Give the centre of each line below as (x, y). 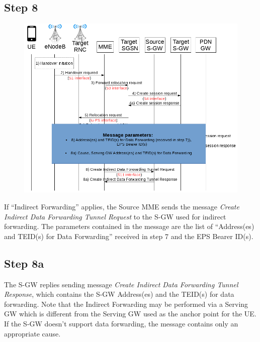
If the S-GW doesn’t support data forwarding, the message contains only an (121, 323)
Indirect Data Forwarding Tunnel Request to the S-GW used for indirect (115, 216)
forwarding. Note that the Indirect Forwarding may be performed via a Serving (126, 304)
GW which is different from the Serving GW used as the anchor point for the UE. (130, 314)
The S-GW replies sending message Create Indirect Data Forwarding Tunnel (121, 284)
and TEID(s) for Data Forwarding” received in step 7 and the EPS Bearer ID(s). (129, 236)
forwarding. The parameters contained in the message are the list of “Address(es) (129, 226)
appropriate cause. (32, 333)
